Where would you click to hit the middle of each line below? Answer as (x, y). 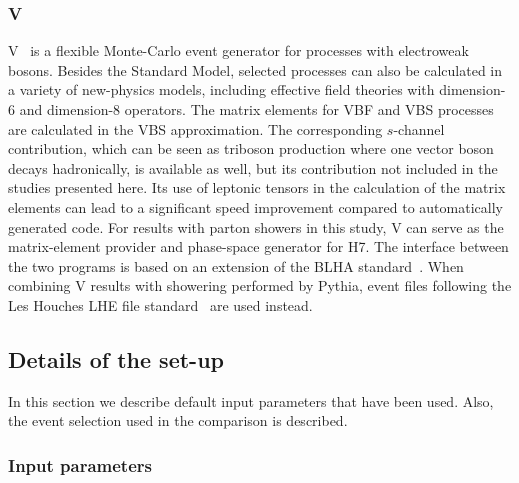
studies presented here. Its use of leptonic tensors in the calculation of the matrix (257, 187)
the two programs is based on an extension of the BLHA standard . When (236, 265)
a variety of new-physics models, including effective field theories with (221, 89)
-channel (419, 128)
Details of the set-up (116, 358)
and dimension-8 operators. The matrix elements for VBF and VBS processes (256, 109)
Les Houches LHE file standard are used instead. (160, 304)
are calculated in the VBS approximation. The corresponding (195, 128)
